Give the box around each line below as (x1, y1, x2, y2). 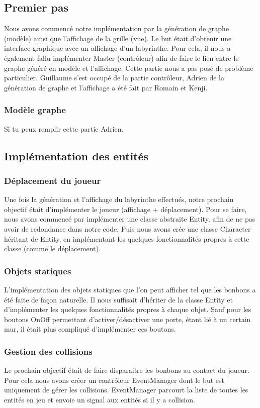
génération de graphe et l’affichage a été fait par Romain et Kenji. (4, 82, 208, 92)
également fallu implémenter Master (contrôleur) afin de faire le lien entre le (4, 52, 239, 63)
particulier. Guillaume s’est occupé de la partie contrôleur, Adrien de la (4, 72, 225, 83)
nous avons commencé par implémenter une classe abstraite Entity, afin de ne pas (4, 214, 255, 224)
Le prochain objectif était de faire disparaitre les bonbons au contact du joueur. (4, 365, 249, 375)
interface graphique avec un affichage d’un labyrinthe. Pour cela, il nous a (4, 43, 231, 53)
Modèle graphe (4, 104, 66, 116)
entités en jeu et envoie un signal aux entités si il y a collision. (4, 394, 195, 404)
